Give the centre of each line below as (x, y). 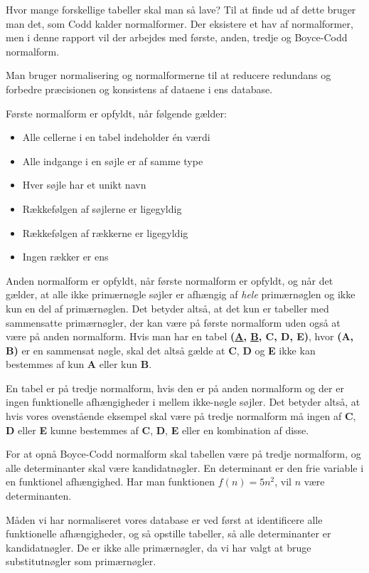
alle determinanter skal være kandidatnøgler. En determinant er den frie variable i (185, 467)
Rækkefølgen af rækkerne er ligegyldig (105, 232)
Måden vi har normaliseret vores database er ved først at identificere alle (164, 519)
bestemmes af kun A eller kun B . (79, 364)
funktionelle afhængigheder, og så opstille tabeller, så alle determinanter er (169, 533)
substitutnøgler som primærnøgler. (81, 561)
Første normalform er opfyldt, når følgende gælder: (116, 113)
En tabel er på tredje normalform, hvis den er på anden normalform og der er (175, 388)
